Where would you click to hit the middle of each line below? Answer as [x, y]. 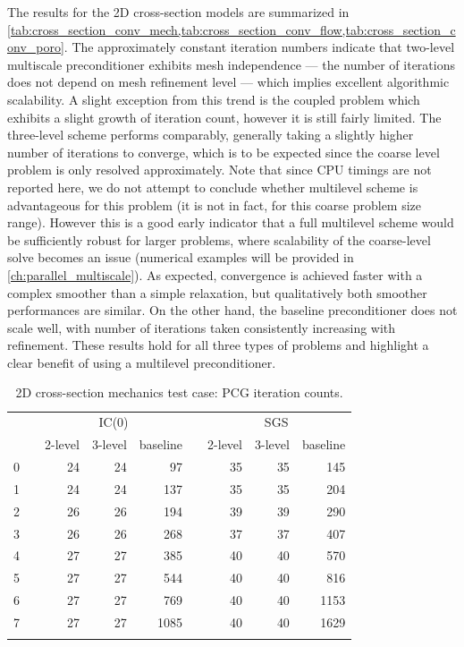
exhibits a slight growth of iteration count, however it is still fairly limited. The [224, 117]
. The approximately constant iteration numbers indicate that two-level [259, 47]
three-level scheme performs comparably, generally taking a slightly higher [211, 135]
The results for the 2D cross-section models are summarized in [178, 12]
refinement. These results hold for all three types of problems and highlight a [218, 345]
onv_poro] [36, 47]
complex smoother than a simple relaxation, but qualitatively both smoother [217, 292]
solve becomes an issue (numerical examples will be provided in [181, 257]
